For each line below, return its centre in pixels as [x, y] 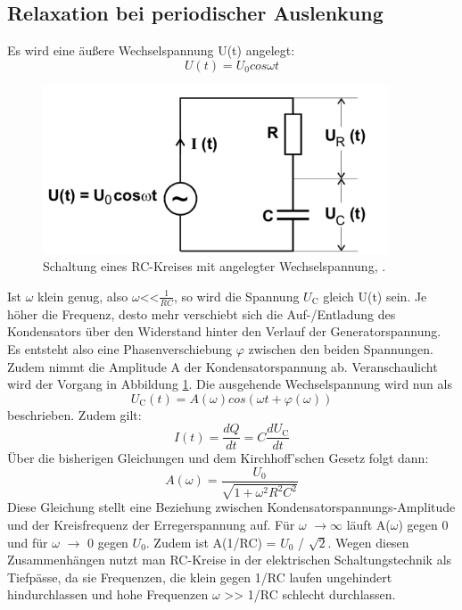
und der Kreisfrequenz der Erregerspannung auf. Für [151, 525]
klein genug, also [83, 296]
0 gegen [108, 542]
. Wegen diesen [368, 542]
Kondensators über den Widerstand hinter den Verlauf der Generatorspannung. [224, 331]
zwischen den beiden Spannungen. [341, 348]
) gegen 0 [423, 525]
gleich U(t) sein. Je [375, 296]
